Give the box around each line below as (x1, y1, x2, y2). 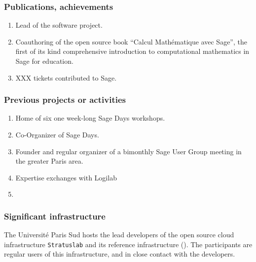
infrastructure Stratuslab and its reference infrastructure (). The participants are (4, 239, 253, 249)
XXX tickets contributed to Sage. (15, 72, 117, 83)
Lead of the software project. (15, 20, 103, 30)
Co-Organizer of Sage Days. (15, 130, 99, 139)
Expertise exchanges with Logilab (15, 172, 117, 182)
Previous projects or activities (4, 93, 126, 106)
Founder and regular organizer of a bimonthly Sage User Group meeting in (15, 146, 242, 156)
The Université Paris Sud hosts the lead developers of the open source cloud (4, 229, 234, 240)
